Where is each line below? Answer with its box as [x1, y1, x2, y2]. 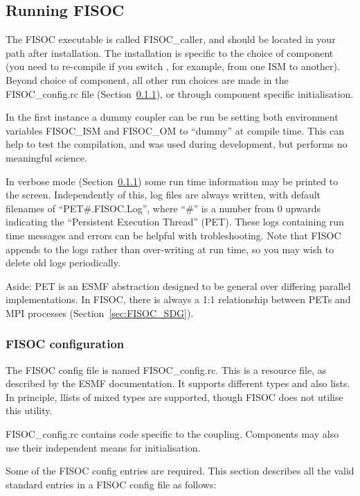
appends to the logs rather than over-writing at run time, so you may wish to [6, 241, 334, 256]
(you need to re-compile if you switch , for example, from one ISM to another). [6, 59, 340, 74]
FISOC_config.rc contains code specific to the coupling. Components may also [6, 427, 339, 441]
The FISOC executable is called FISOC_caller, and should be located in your [6, 32, 336, 46]
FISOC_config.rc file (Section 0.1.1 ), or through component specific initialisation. [6, 86, 354, 101]
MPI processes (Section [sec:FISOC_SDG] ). [6, 305, 194, 320]
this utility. [6, 403, 53, 418]
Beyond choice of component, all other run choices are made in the [6, 72, 289, 87]
